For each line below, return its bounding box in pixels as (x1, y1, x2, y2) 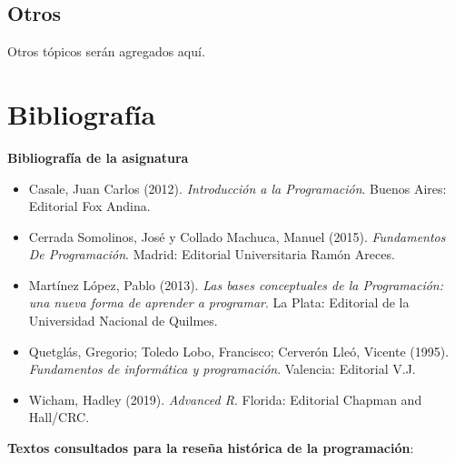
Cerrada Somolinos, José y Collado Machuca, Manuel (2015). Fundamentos (28, 226, 446, 246)
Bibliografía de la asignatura (7, 147, 189, 166)
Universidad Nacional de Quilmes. (28, 311, 218, 330)
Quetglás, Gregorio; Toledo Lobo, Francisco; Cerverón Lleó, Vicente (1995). (28, 341, 450, 360)
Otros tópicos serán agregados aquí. (7, 42, 205, 61)
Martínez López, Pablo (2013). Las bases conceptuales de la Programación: (28, 275, 444, 294)
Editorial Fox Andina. (28, 196, 151, 216)
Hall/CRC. (28, 408, 90, 427)
